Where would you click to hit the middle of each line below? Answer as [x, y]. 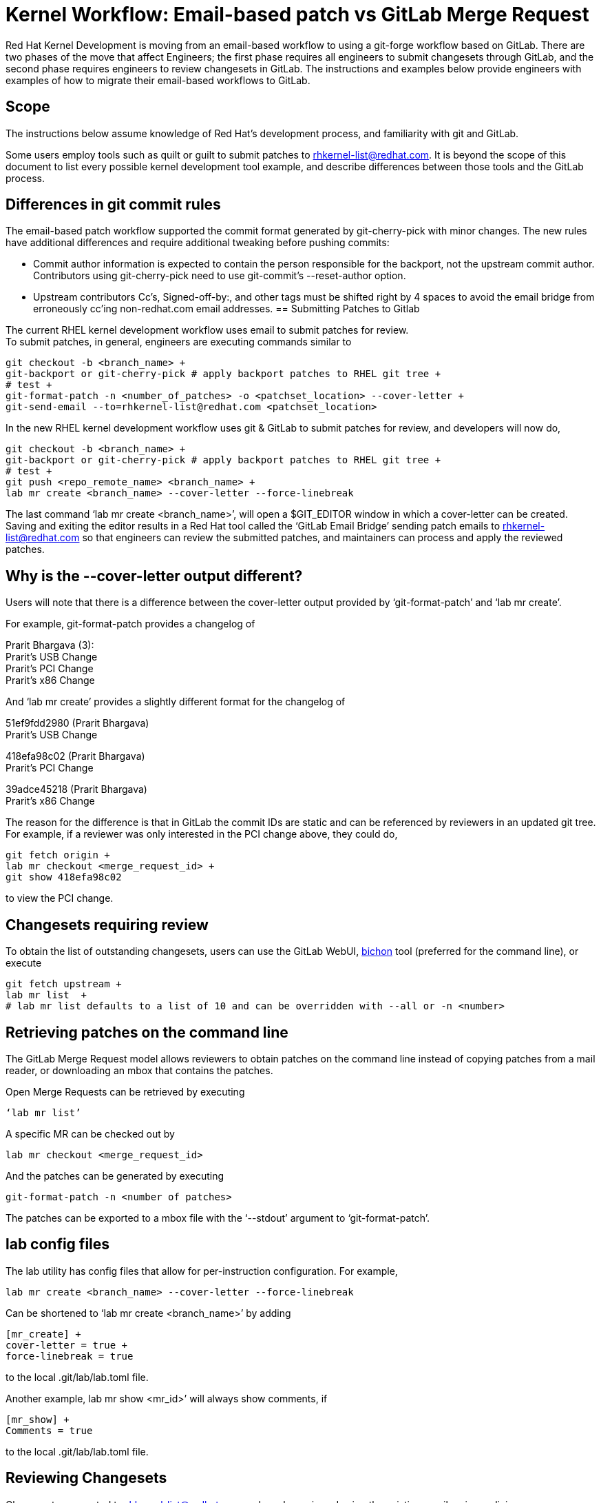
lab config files [58, 1244]
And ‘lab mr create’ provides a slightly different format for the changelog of [176, 702]
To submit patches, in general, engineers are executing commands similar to [179, 342]
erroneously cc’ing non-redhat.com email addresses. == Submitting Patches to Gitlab [226, 309]
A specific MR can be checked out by [90, 1133]
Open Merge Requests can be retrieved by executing [125, 1091]
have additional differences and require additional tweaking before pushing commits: [198, 243]
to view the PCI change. [60, 898]
